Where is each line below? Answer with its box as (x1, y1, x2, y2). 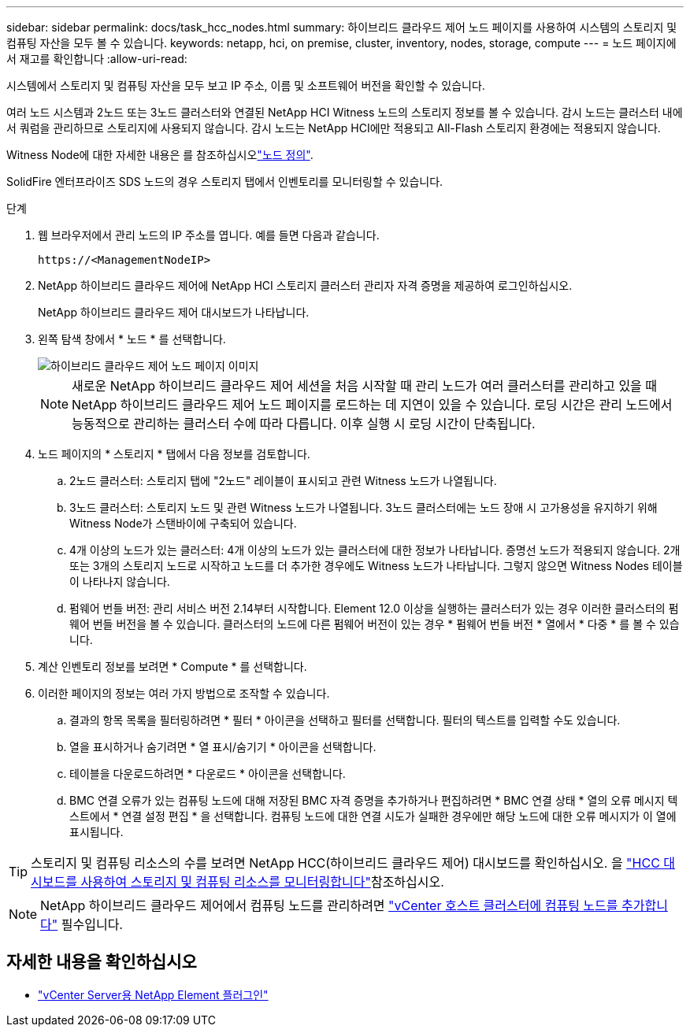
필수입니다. (61, 916, 123, 932)
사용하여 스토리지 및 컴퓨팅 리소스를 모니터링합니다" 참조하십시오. (80, 874, 444, 890)
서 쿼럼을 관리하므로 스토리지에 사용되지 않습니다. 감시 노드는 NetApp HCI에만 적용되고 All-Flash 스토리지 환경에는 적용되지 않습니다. (6, 121, 661, 135)
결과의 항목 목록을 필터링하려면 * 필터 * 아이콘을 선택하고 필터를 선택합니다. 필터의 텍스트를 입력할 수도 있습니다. (69, 713, 621, 727)
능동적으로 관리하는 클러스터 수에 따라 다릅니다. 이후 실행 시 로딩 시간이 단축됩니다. (72, 416, 536, 431)
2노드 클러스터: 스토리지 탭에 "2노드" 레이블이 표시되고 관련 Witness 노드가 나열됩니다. (69, 474, 497, 487)
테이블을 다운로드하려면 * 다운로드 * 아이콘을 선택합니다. (69, 767, 346, 780)
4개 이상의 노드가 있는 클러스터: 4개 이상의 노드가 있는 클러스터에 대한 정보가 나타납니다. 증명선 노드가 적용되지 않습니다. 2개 (69, 543, 681, 557)
